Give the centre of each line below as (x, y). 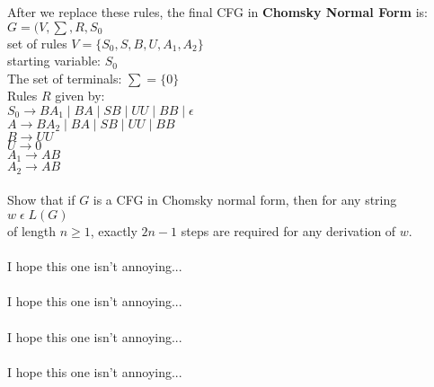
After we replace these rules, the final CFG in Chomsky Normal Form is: (217, 12)
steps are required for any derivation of (288, 231)
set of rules (37, 43)
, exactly (114, 231)
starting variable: (54, 61)
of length (32, 231)
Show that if (41, 200)
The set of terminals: (65, 78)
